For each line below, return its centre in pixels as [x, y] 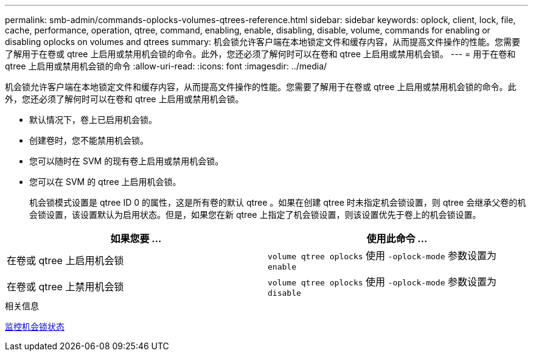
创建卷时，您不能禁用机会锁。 [89, 140]
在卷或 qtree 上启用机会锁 [65, 260]
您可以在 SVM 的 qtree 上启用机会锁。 [105, 182]
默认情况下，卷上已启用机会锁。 [93, 120]
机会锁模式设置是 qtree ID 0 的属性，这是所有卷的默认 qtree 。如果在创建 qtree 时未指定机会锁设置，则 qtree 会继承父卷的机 [278, 202]
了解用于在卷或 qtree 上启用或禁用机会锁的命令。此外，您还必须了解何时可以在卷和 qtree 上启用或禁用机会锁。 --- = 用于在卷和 [260, 54]
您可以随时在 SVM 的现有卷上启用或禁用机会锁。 [127, 161]
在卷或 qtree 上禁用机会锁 [65, 286]
